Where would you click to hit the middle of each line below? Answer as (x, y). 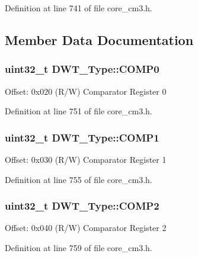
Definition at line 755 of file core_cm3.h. (79, 179)
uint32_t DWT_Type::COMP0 (82, 69)
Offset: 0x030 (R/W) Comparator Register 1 (86, 159)
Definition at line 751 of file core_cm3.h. (79, 111)
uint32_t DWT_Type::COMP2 (82, 206)
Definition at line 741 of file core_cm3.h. (79, 8)
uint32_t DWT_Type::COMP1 (82, 137)
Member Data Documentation (99, 39)
